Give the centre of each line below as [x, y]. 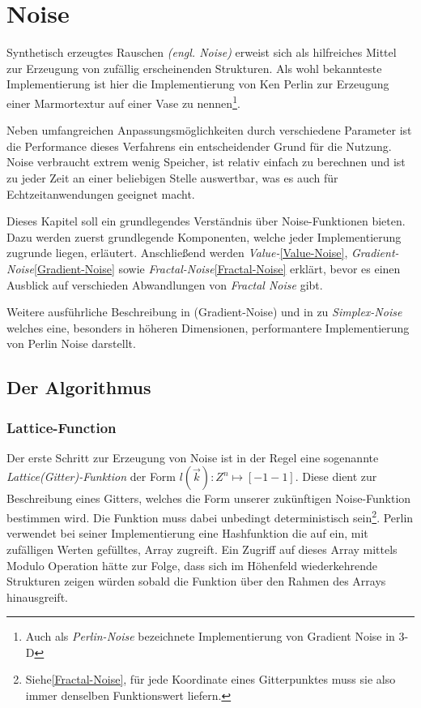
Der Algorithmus [79, 387]
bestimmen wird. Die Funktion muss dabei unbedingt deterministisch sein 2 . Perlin [210, 516]
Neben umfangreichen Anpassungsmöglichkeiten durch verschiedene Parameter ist [209, 130]
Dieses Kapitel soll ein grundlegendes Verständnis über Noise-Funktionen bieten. [206, 221]
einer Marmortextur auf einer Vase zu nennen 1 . [123, 101]
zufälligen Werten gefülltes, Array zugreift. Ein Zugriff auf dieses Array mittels [202, 549]
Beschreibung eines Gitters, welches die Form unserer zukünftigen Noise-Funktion [209, 498]
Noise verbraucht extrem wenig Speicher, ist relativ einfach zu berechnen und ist [206, 162]
